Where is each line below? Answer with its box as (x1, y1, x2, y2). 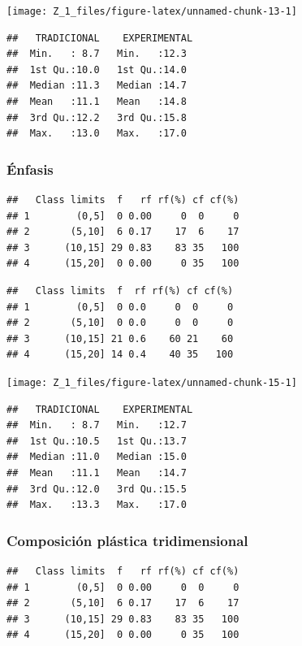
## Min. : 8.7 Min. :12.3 (6, 48, 187, 60)
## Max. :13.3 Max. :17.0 (6, 499, 187, 511)
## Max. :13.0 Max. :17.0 (6, 128, 187, 140)
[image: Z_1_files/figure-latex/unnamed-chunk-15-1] (6, 376, 297, 388)
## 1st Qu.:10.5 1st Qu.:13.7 (6, 435, 187, 447)
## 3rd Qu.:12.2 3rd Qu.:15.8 (6, 111, 187, 124)
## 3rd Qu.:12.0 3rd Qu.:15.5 (6, 483, 187, 495)
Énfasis (6, 158, 54, 179)
